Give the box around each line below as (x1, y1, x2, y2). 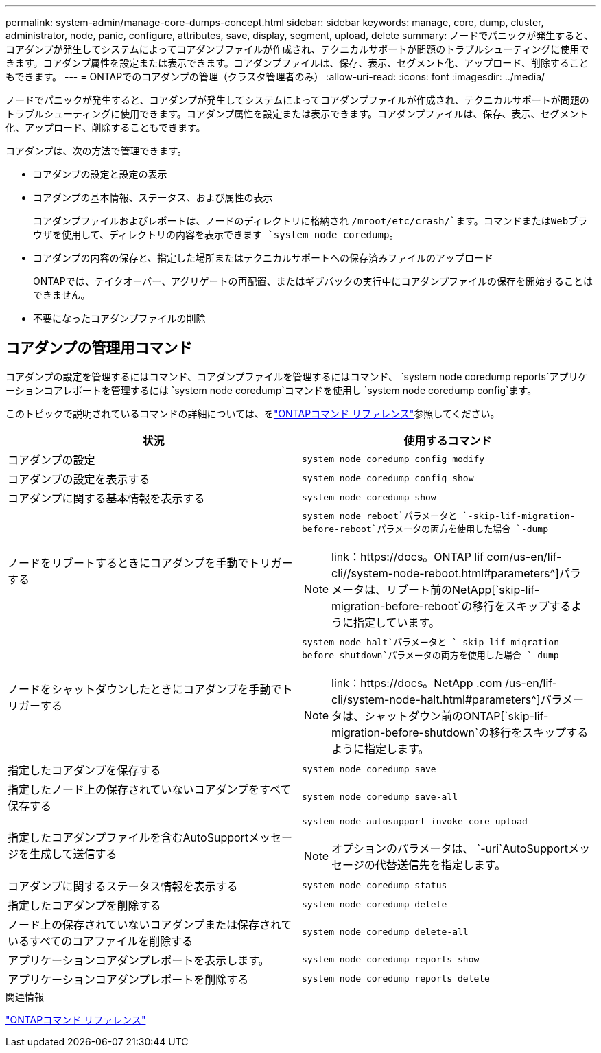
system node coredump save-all (302, 791, 458, 802)
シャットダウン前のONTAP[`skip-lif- (364, 708, 549, 723)
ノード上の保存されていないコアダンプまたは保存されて (8, 917, 292, 931)
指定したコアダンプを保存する (8, 763, 161, 777)
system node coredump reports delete (302, 973, 490, 984)
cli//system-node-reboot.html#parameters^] (331, 566, 559, 580)
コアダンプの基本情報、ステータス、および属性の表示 (33, 192, 273, 203)
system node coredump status (302, 880, 447, 891)
